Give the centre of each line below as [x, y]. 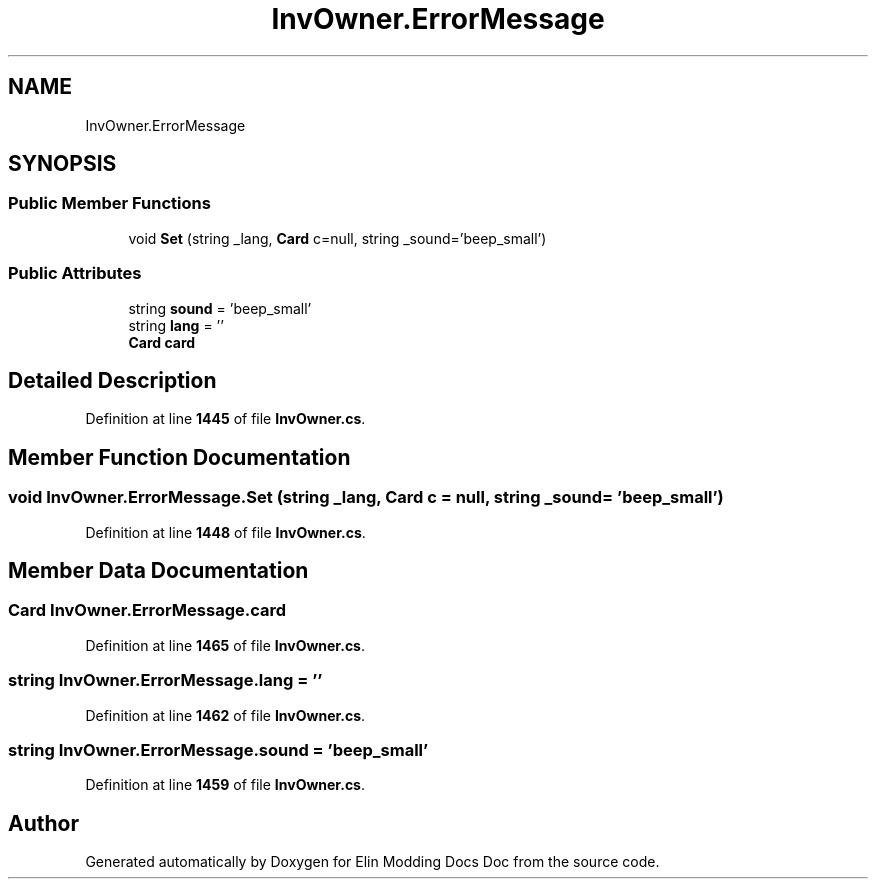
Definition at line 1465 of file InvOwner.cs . [225, 645]
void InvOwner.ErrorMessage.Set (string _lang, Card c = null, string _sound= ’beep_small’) [366, 497]
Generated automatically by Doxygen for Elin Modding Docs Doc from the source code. [372, 862]
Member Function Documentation [179, 457]
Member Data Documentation [158, 571]
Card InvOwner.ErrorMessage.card [147, 610]
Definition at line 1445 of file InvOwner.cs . [225, 419]
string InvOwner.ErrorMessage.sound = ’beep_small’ [218, 749]
